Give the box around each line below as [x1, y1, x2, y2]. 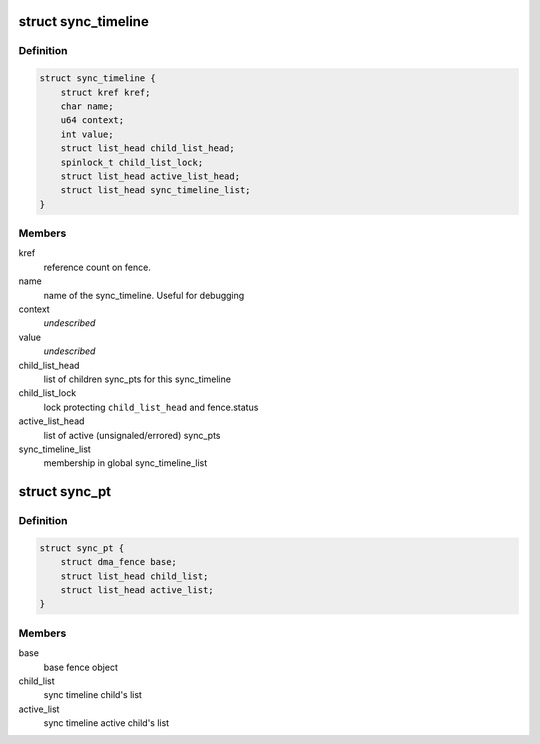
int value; [60, 128, 114, 140]
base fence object [43, 661, 119, 673]
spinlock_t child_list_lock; [60, 156, 204, 168]
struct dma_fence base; [60, 556, 177, 568]
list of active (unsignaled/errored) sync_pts [43, 429, 221, 441]
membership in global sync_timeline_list [43, 457, 208, 469]
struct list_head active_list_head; [60, 170, 240, 182]
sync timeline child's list [43, 689, 142, 701]
